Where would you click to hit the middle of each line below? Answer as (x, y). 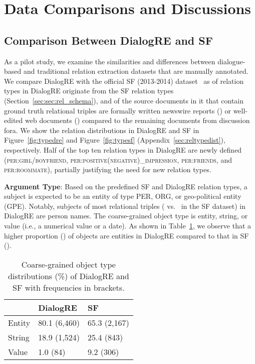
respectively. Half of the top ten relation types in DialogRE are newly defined (123, 149)
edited (14, 120)
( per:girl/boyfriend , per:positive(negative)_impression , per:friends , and (118, 159)
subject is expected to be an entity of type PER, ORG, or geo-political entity (123, 196)
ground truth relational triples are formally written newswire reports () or (117, 110)
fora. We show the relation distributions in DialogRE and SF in (102, 130)
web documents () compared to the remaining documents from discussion (137, 120)
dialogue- (231, 61)
